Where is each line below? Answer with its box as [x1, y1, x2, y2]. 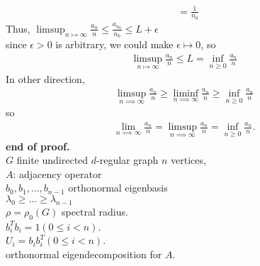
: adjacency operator [13, 166, 102, 181]
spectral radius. [61, 204, 128, 218]
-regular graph [96, 153, 159, 167]
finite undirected [16, 153, 89, 167]
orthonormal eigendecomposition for [6, 246, 162, 261]
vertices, [171, 153, 206, 167]
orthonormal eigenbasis [68, 180, 168, 195]
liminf [173, 88, 199, 99]
